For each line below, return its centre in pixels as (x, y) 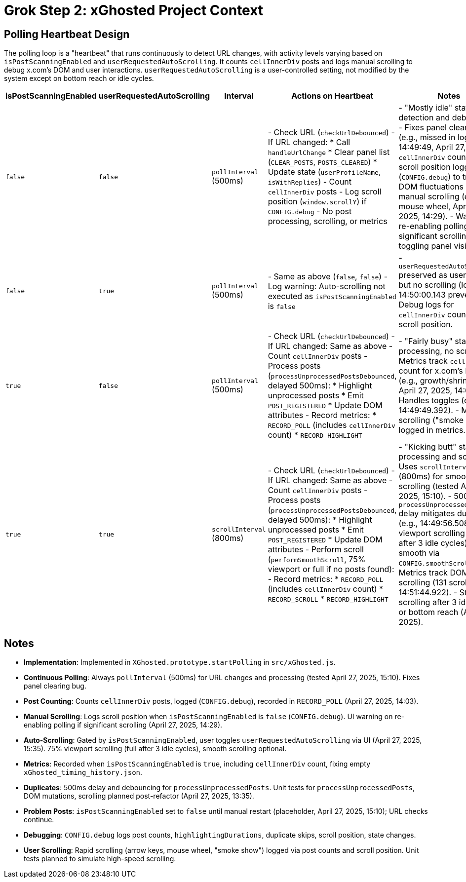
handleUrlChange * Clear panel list (329, 152)
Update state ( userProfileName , (324, 172)
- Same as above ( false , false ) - (328, 276)
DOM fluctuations (431, 187)
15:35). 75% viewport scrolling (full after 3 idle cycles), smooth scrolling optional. (155, 749)
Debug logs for (426, 305)
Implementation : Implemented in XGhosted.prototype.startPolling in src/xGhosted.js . (180, 662)
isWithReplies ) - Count (310, 182)
